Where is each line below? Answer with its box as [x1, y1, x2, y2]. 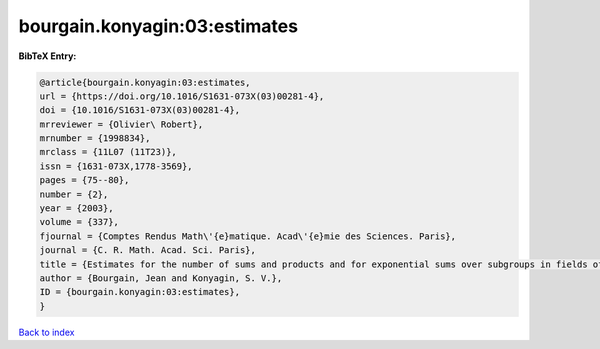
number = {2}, [39, 188, 109, 200]
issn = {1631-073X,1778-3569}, [39, 160, 194, 172]
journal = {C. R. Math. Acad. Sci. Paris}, [39, 245, 257, 256]
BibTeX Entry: [18, 50, 77, 62]
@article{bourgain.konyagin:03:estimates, [39, 76, 251, 88]
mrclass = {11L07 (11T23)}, [39, 146, 177, 158]
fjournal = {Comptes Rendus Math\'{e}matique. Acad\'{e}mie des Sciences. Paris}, [39, 230, 457, 242]
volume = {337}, [39, 216, 120, 228]
